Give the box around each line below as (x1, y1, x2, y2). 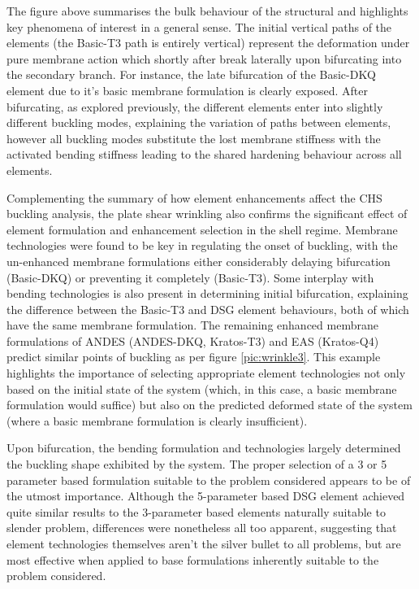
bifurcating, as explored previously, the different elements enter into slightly (6, 98, 383, 115)
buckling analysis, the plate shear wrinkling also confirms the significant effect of (6, 205, 408, 222)
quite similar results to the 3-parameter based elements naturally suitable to (6, 503, 386, 520)
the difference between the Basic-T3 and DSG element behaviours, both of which (6, 300, 409, 317)
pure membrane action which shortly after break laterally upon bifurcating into (6, 50, 402, 67)
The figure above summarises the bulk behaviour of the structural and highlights (6, 2, 408, 19)
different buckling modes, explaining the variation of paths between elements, (6, 114, 391, 131)
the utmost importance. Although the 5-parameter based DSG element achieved (6, 487, 405, 504)
